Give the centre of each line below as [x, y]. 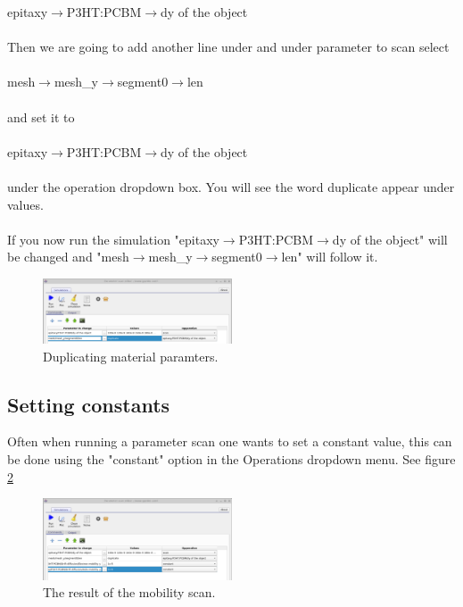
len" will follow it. [330, 257]
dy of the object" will [390, 239]
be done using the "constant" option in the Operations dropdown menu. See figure [231, 458]
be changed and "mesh [68, 257]
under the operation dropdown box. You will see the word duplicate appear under [231, 186]
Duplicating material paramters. [131, 356]
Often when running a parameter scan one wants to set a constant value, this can [230, 441]
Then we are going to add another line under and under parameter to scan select [228, 47]
